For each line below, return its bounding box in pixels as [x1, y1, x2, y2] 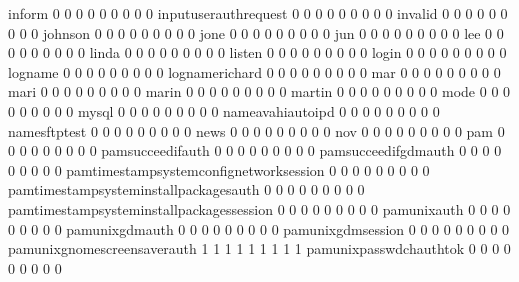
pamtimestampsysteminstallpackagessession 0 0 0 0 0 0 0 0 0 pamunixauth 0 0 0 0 [8, 198, 511, 219]
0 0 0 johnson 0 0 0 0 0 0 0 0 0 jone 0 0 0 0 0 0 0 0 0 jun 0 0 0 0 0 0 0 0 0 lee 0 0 [8, 22, 504, 43]
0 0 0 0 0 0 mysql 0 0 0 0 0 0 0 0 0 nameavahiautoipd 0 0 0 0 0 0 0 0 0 [8, 100, 440, 121]
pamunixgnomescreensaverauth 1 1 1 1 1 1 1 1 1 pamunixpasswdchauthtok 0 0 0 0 [8, 238, 511, 259]
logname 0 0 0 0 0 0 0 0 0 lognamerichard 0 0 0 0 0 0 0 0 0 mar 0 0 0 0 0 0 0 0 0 [8, 61, 501, 82]
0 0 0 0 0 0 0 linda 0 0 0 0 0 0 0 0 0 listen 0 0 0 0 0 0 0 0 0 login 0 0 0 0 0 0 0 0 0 [8, 42, 507, 63]
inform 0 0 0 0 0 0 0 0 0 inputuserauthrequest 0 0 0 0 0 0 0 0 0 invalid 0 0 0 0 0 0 [8, 3, 508, 23]
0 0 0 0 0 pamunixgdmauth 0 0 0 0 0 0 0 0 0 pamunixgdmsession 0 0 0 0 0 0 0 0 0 [8, 218, 510, 239]
